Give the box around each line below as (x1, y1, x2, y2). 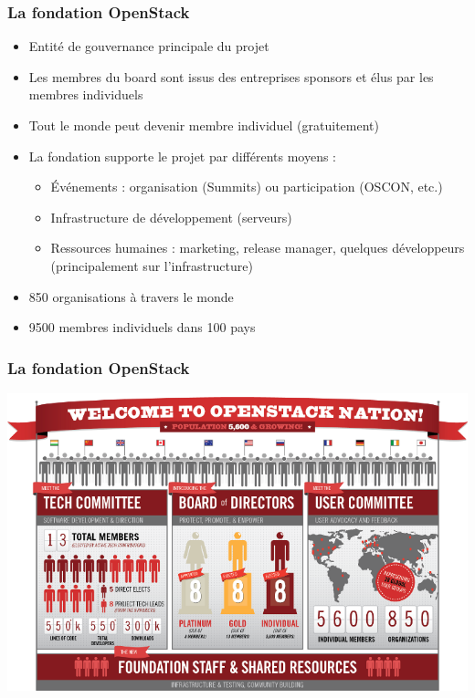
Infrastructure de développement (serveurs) (50, 207, 292, 226)
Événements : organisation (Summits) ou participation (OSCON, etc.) (50, 177, 443, 196)
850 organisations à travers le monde (28, 286, 234, 306)
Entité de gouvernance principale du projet (28, 36, 269, 56)
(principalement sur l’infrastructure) (50, 255, 253, 275)
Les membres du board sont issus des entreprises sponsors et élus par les (28, 67, 434, 86)
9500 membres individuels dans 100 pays (28, 318, 256, 337)
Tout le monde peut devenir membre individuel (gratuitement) (28, 116, 379, 134)
